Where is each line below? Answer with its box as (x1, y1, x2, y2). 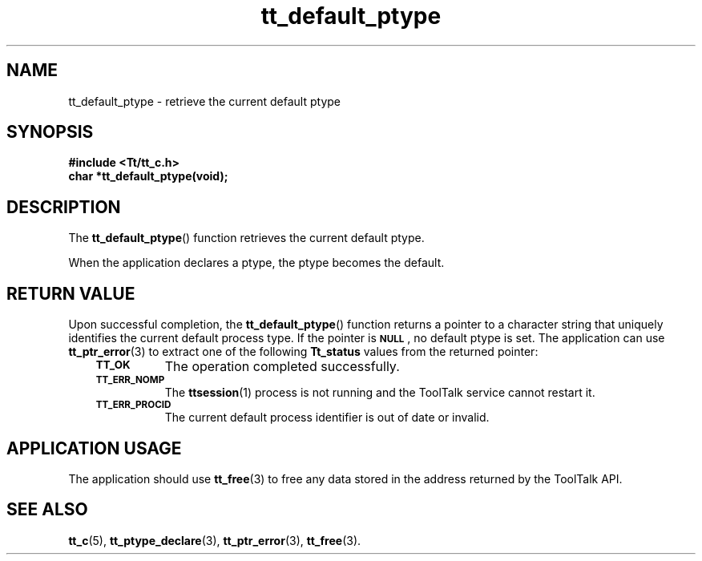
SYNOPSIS (6, 122, 94, 143)
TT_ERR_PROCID (95, 399, 171, 411)
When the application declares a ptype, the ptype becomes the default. (68, 256, 445, 270)
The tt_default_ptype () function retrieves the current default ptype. (68, 231, 425, 245)
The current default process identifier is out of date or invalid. (164, 410, 490, 425)
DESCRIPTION (6, 196, 121, 217)
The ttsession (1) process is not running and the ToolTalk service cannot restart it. (164, 385, 595, 400)
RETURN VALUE (6, 283, 135, 304)
